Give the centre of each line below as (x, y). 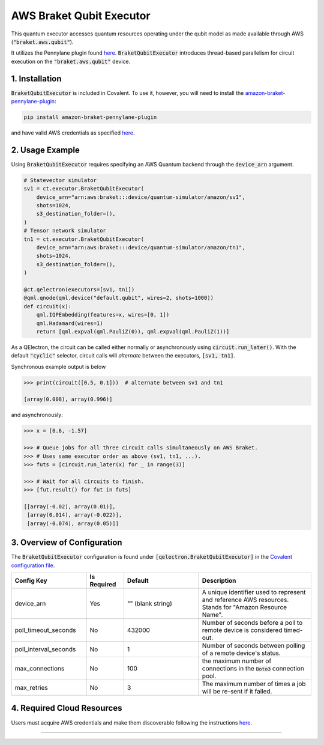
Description (219, 580)
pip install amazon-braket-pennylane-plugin (90, 117)
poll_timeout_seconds (45, 630)
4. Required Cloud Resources (67, 708)
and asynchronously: (37, 415)
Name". (212, 615)
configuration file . (33, 565)
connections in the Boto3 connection (253, 668)
